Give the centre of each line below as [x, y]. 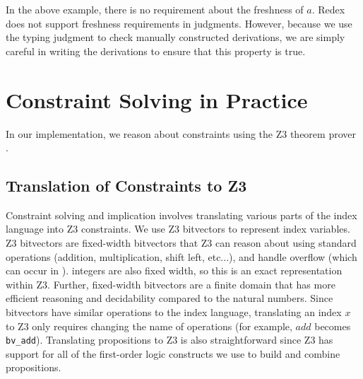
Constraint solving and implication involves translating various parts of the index [181, 215]
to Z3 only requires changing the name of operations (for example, [149, 326]
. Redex [328, 9]
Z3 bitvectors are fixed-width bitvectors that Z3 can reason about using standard [181, 243]
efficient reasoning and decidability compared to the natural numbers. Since [169, 298]
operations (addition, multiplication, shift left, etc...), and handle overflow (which [181, 256]
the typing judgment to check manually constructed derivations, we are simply [175, 37]
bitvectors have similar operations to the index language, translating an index [174, 312]
